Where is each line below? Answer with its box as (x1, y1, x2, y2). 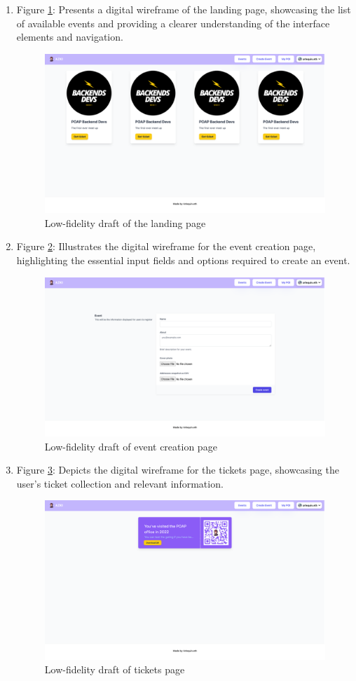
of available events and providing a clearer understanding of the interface (16, 15, 330, 30)
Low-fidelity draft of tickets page (44, 662, 185, 677)
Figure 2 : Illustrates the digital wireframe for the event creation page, (16, 239, 316, 254)
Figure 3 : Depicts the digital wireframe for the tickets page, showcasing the (16, 462, 339, 477)
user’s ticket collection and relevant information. (16, 476, 224, 490)
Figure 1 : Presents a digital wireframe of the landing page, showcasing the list (16, 2, 351, 16)
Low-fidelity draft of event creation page (44, 439, 217, 453)
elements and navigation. (16, 29, 123, 44)
